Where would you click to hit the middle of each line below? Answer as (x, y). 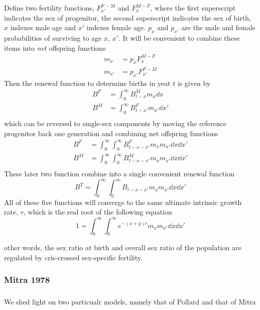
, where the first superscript (193, 8)
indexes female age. (116, 27)
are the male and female (218, 27)
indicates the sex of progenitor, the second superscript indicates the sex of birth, (127, 17)
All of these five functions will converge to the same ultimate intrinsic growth (123, 202)
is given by (194, 83)
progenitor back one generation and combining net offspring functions (111, 133)
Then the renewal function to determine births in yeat (87, 83)
